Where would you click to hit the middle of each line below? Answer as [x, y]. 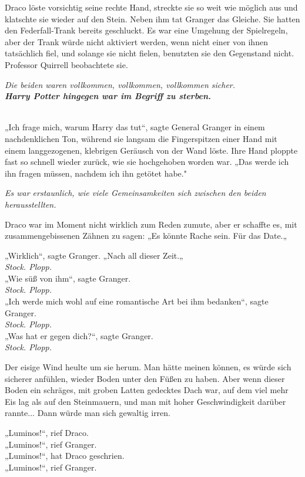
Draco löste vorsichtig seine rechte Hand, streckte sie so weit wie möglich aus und [151, 7]
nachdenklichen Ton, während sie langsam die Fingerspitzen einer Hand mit [141, 138]
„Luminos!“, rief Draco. [47, 432]
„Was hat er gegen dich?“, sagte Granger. [79, 335]
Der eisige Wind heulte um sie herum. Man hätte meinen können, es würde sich [148, 367]
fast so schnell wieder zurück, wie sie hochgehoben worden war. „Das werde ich [147, 162]
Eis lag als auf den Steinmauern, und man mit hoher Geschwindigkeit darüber [145, 401]
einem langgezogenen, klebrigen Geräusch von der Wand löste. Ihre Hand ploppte [151, 150]
